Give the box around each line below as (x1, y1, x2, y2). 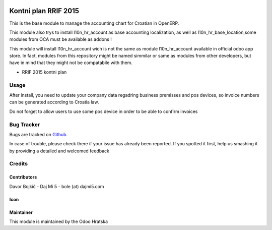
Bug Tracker (9, 121, 40, 128)
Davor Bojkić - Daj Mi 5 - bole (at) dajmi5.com (9, 183, 104, 189)
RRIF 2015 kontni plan (22, 69, 67, 75)
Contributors (9, 174, 37, 180)
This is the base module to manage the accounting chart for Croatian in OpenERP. (9, 20, 179, 26)
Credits (9, 160, 28, 167)
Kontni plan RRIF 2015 (9, 7, 80, 15)
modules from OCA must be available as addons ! (9, 36, 112, 42)
